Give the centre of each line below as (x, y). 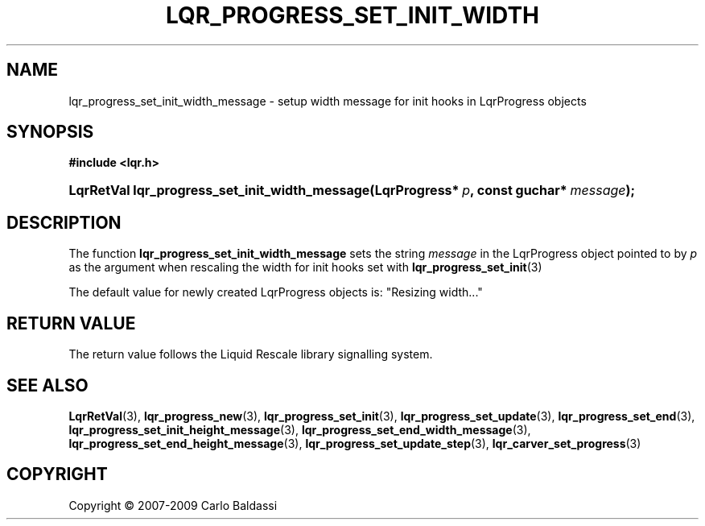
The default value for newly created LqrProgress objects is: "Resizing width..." (276, 292)
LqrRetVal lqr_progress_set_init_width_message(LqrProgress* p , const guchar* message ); (352, 191)
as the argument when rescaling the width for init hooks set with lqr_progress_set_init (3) (305, 267)
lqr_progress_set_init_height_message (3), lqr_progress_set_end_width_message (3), (300, 429)
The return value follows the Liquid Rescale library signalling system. (251, 354)
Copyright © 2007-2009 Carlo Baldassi (173, 505)
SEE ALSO (47, 385)
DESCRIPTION (64, 222)
